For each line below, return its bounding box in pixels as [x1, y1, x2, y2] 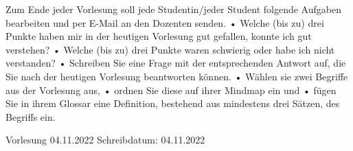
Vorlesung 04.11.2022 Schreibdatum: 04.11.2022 [5, 132, 205, 147]
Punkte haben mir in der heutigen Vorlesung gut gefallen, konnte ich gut [5, 29, 312, 43]
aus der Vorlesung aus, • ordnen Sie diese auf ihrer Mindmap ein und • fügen [5, 82, 337, 97]
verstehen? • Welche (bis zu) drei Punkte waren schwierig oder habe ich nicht [5, 42, 335, 56]
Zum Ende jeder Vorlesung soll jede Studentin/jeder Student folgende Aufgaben [5, 2, 341, 16]
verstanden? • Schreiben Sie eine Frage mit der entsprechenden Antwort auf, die [5, 56, 346, 70]
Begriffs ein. [5, 109, 56, 124]
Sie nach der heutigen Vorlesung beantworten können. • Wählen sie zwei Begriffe [5, 69, 348, 83]
